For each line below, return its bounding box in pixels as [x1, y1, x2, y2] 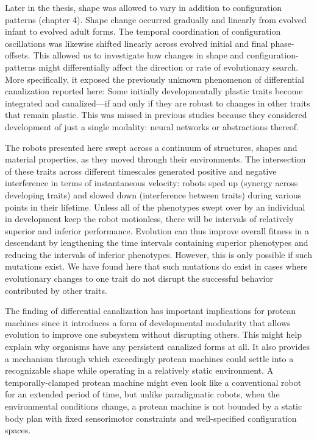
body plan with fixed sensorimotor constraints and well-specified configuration [5, 411, 297, 424]
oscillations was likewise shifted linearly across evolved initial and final [5, 37, 268, 49]
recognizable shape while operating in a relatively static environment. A [5, 364, 274, 377]
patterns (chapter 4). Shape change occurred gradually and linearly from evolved [5, 13, 307, 26]
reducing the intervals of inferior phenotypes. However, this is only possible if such [5, 248, 312, 260]
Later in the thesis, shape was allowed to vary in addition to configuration [5, 1, 282, 13]
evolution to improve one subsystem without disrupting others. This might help [5, 328, 302, 341]
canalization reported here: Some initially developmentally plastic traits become [5, 85, 303, 97]
